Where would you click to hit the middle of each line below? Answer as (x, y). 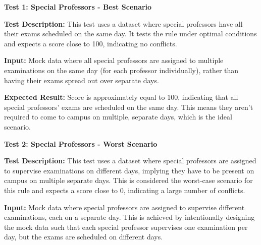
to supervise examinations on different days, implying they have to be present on (129, 170)
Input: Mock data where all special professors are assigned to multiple (114, 60)
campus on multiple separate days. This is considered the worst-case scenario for (128, 180)
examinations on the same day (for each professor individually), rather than (121, 70)
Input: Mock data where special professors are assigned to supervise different (124, 207)
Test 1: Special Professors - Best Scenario (78, 7)
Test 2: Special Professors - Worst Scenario (81, 143)
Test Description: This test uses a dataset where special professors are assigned (130, 161)
